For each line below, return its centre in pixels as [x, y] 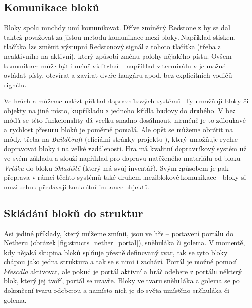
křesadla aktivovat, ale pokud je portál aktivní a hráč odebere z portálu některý [123, 271]
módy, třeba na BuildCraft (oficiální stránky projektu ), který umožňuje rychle [121, 139]
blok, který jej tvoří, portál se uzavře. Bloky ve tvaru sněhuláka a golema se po [122, 281]
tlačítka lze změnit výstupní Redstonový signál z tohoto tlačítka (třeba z [112, 46]
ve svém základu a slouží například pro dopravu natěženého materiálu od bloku [122, 158]
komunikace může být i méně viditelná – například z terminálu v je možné [115, 65]
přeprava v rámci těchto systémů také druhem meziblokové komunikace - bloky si [125, 177]
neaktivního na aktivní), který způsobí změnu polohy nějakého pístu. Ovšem [118, 56]
